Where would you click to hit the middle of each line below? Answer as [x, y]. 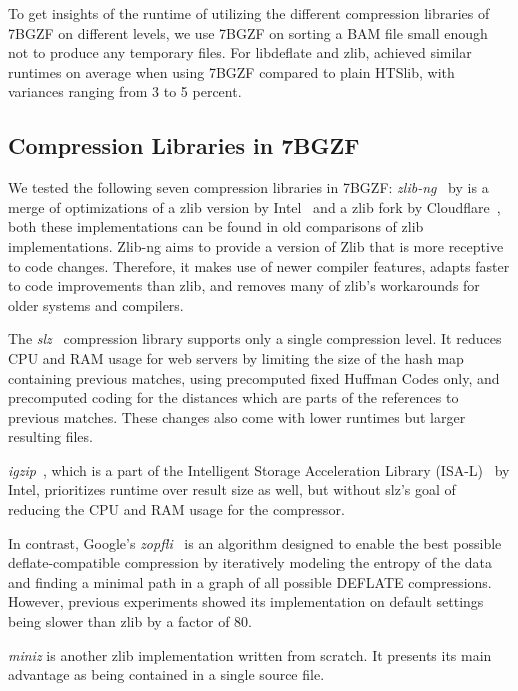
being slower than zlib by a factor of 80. [130, 621]
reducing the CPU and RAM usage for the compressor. [176, 509]
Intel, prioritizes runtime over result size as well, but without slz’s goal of [232, 489]
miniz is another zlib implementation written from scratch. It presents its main [250, 654]
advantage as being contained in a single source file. [166, 674]
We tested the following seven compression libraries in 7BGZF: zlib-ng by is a [248, 187]
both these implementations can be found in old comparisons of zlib [216, 226]
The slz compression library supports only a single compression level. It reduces [255, 338]
